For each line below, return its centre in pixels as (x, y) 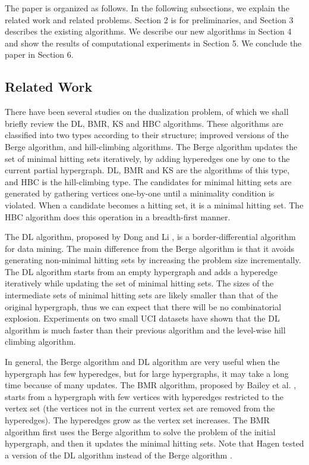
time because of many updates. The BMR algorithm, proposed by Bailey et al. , (151, 385)
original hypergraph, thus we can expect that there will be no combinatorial (143, 306)
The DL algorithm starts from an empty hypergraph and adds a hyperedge (141, 271)
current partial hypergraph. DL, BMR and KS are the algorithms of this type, (147, 170)
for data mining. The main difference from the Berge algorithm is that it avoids (150, 248)
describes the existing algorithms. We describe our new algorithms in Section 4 (148, 31)
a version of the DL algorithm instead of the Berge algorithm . (119, 455)
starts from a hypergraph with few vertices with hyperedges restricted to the (144, 396)
